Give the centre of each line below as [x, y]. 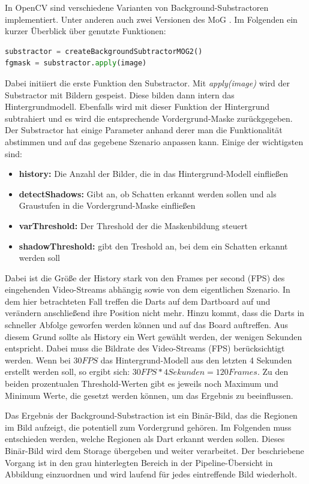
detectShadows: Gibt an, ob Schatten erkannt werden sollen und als [148, 193]
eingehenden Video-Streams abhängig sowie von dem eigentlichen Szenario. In [148, 289]
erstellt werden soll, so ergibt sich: [67, 372]
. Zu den [273, 372]
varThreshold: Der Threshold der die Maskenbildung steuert [133, 225]
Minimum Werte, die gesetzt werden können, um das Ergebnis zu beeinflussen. [149, 395]
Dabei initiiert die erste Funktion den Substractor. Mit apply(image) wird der [148, 82]
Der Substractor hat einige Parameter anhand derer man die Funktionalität [144, 130]
